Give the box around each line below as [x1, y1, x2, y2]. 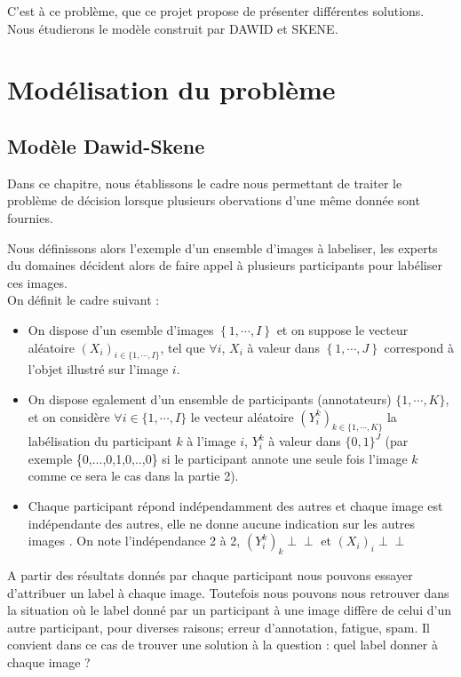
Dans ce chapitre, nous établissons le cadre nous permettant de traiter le [7, 173, 402, 192]
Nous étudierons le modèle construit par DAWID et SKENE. [7, 19, 338, 37]
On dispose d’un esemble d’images [28, 320, 214, 338]
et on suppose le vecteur [276, 320, 409, 338]
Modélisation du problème [7, 71, 336, 108]
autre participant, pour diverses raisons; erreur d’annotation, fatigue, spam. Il [7, 617, 430, 636]
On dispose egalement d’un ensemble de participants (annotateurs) [28, 389, 392, 408]
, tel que [160, 338, 205, 356]
